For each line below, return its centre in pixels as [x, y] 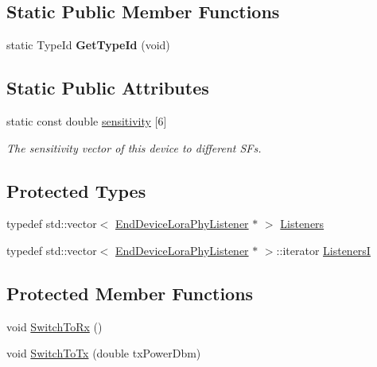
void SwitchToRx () [54, 326]
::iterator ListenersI [323, 250]
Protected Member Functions [130, 293]
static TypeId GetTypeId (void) [88, 45]
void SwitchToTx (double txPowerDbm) [104, 353]
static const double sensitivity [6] [87, 121]
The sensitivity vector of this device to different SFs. [134, 147]
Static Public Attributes [108, 88]
